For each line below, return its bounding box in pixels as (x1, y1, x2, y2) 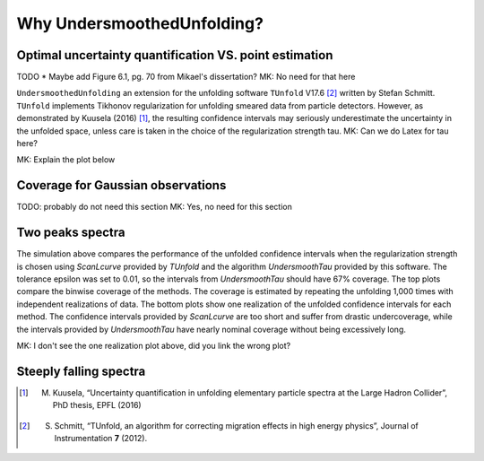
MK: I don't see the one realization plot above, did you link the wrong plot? (16, 340, 291, 351)
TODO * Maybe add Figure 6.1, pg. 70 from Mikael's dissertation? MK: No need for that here (16, 72, 356, 83)
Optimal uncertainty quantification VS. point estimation (16, 48, 333, 63)
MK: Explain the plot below (16, 154, 116, 165)
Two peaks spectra (16, 225, 125, 240)
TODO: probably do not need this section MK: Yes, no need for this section (16, 202, 293, 213)
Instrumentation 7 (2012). (54, 433, 148, 444)
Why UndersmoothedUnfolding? (16, 13, 264, 33)
